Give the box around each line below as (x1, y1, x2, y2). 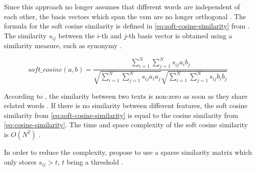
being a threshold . (66, 156, 124, 167)
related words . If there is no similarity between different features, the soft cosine (4, 100, 248, 111)
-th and (99, 30, 122, 40)
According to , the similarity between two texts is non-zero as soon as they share (4, 90, 248, 101)
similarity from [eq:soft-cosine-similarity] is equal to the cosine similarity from (4, 110, 238, 120)
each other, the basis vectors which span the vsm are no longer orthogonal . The (4, 11, 246, 21)
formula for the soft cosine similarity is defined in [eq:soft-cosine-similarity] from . (4, 21, 250, 31)
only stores (4, 156, 36, 167)
